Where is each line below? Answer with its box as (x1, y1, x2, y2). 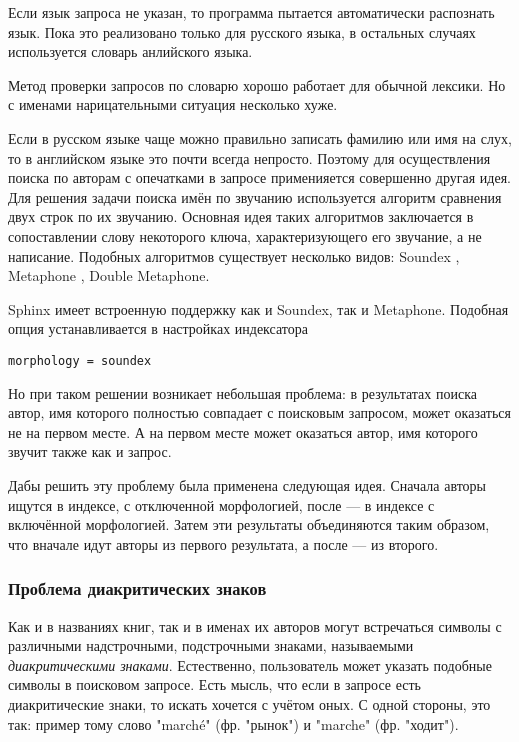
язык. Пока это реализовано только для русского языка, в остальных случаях (8, 21, 476, 42)
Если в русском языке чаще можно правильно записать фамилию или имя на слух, (8, 127, 512, 148)
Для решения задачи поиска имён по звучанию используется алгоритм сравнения (8, 186, 502, 207)
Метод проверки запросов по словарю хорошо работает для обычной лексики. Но (8, 74, 506, 95)
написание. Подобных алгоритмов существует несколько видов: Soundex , (8, 245, 460, 266)
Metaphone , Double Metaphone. (8, 265, 210, 286)
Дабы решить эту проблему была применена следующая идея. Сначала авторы (8, 474, 486, 495)
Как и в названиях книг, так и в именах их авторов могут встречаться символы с (8, 615, 502, 636)
